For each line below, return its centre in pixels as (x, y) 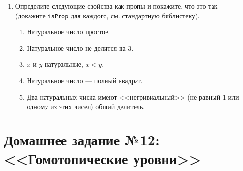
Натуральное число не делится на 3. (80, 48)
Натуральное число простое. (68, 32)
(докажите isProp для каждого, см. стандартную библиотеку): (107, 15)
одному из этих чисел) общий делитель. (86, 106)
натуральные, (64, 64)
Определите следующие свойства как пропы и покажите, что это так (116, 6)
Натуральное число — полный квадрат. (85, 81)
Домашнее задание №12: (82, 140)
